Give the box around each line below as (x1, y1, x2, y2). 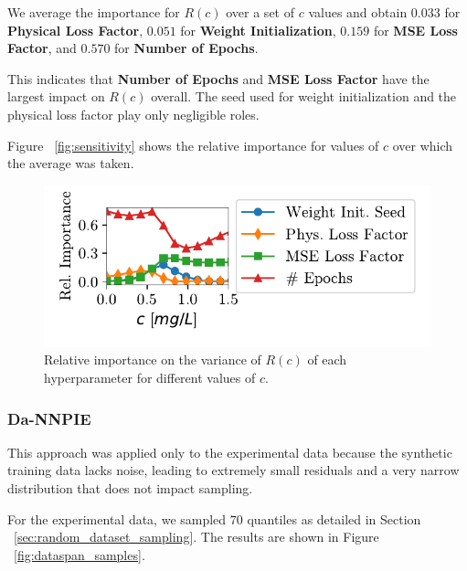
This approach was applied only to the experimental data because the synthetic (7, 442, 452, 461)
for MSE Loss (373, 20, 458, 39)
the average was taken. (7, 153, 134, 173)
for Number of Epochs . (114, 38, 259, 58)
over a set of (226, 3, 294, 21)
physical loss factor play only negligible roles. (7, 104, 260, 123)
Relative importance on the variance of (44, 350, 261, 369)
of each (307, 350, 347, 369)
